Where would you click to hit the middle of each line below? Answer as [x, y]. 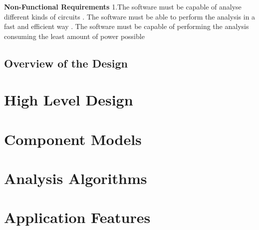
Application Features [77, 217]
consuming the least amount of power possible [74, 36]
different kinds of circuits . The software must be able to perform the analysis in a [130, 16]
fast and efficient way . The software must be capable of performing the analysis [127, 26]
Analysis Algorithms [76, 178]
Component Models [73, 139]
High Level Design [69, 100]
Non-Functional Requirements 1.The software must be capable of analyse [123, 6]
